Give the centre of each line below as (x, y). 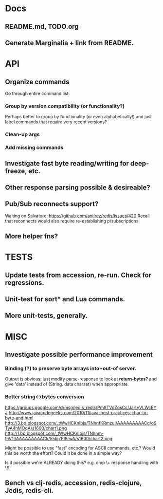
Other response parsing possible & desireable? (78, 187)
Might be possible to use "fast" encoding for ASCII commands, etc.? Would (80, 448)
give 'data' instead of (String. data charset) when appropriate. (67, 384)
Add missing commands (34, 148)
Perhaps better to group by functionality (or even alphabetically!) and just (79, 117)
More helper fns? (32, 236)
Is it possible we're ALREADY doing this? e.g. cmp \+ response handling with (82, 462)
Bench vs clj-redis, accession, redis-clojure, (73, 483)
